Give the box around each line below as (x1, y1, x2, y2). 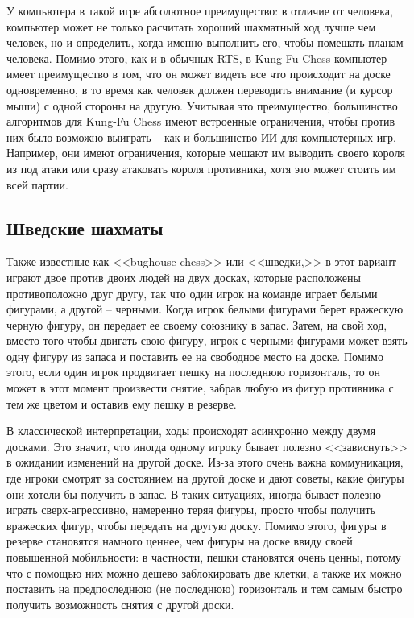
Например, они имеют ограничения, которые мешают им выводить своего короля (6, 144, 405, 161)
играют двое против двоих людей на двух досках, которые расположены (6, 268, 361, 285)
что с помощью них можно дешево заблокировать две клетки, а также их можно (6, 564, 402, 581)
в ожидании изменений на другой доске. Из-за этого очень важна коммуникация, (6, 454, 404, 471)
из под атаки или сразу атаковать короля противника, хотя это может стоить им (6, 160, 396, 176)
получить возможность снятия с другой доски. (6, 595, 234, 612)
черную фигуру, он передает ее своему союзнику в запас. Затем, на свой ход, (6, 316, 387, 333)
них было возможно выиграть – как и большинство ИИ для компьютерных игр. (6, 128, 396, 145)
